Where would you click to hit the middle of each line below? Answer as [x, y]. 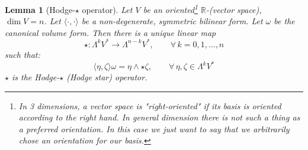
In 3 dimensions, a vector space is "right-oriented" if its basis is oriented [150, 105]
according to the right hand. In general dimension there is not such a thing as [159, 117]
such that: [23, 54]
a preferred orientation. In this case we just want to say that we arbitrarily [154, 128]
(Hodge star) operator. [107, 77]
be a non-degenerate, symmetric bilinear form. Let [172, 21]
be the [284, 21]
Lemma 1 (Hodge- [40, 9]
